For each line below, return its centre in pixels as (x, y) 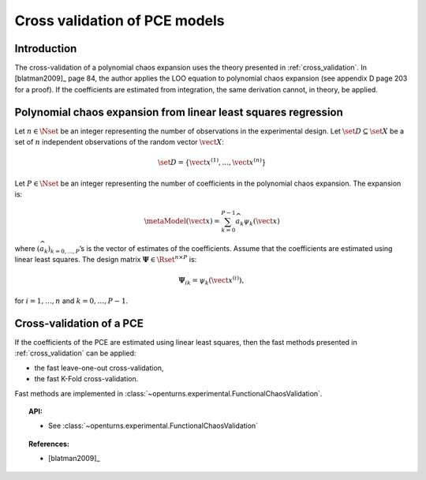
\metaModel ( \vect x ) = (182, 221)
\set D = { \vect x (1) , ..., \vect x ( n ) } (212, 162)
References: (49, 444)
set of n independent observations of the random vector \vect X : (119, 142)
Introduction (46, 49)
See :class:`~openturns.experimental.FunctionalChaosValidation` (153, 426)
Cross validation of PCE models (120, 21)
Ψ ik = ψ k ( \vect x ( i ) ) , (211, 280)
